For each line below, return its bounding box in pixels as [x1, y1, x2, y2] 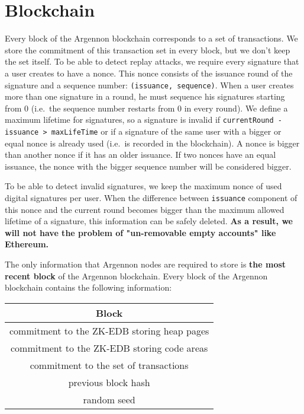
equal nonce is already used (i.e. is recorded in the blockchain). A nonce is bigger [5, 136, 300, 149]
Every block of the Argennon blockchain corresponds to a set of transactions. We [5, 32, 298, 44]
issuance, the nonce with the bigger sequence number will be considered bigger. [5, 160, 292, 172]
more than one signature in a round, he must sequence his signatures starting [5, 90, 285, 103]
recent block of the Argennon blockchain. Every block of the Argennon [5, 269, 268, 282]
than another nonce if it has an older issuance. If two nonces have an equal [5, 148, 276, 161]
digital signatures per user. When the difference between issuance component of [5, 192, 297, 204]
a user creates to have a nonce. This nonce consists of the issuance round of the [5, 66, 293, 79]
